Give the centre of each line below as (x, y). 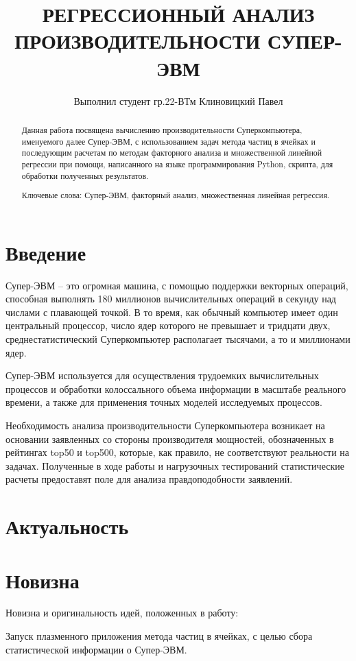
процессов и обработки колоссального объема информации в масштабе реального (176, 388)
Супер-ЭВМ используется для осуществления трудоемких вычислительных (162, 375)
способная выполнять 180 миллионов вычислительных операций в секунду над (171, 299)
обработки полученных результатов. (85, 175)
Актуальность (67, 526)
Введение (46, 252)
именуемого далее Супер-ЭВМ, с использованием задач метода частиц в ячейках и (168, 141)
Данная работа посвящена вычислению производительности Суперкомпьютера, (162, 129)
